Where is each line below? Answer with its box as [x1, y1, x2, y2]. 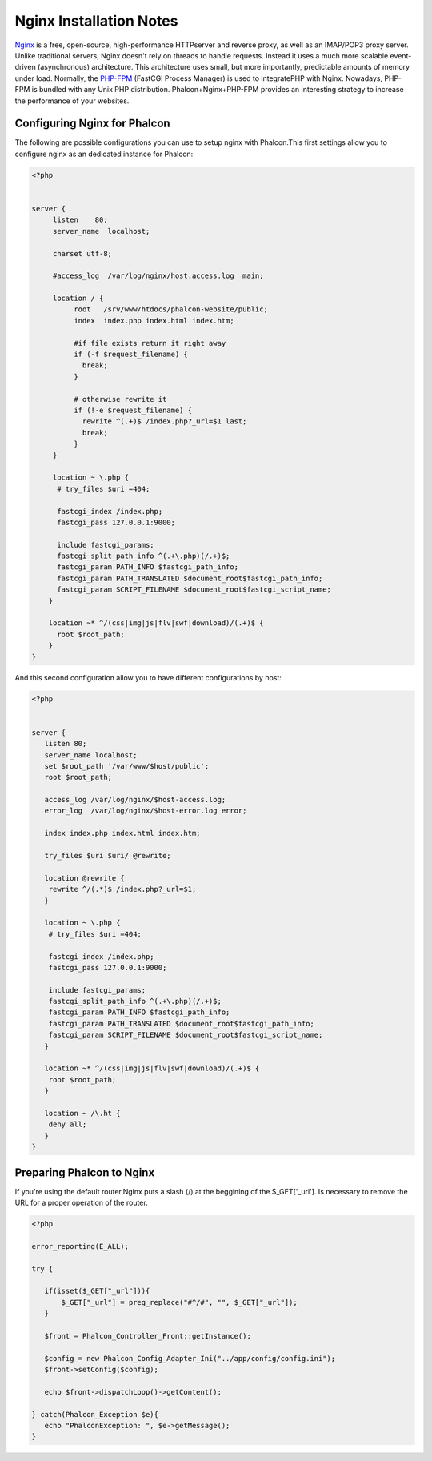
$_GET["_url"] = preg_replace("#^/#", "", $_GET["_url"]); [61, 1298, 298, 1306]
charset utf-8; [52, 249, 112, 258]
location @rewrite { [44, 873, 126, 882]
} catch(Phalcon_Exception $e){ [31, 1410, 159, 1419]
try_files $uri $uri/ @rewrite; [44, 851, 171, 861]
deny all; [48, 1120, 87, 1129]
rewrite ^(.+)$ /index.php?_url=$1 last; [82, 417, 247, 426]
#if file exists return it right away [73, 339, 226, 347]
